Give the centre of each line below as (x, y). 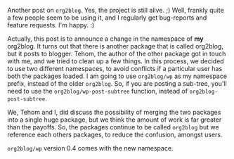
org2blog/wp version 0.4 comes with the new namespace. (90, 148)
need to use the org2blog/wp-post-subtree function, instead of (98, 91)
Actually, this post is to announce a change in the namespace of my (105, 39)
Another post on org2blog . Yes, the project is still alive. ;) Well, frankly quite (116, 10)
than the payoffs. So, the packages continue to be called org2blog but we (113, 127)
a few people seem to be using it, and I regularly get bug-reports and (107, 18)
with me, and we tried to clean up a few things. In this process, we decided (116, 61)
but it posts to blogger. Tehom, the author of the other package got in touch (117, 53)
